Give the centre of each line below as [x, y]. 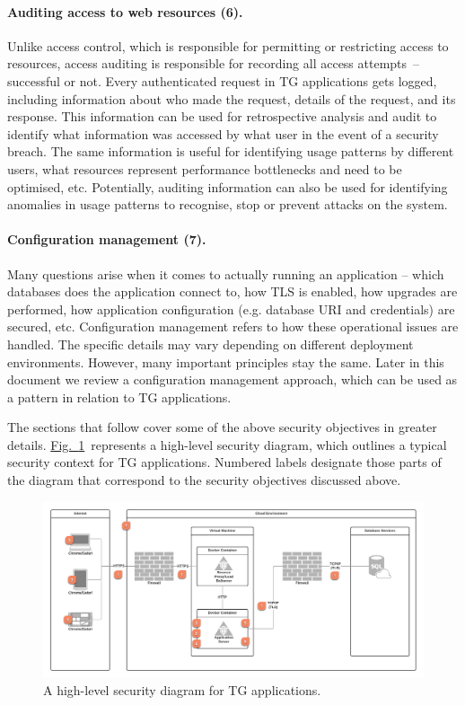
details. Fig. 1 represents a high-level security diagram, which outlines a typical [227, 444]
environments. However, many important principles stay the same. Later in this [226, 361]
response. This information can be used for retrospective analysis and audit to [222, 116]
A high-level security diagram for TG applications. [182, 690]
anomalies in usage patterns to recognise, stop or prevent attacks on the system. [228, 204]
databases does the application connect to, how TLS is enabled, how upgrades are [232, 291]
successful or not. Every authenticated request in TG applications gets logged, [222, 80]
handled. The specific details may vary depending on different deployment [211, 344]
